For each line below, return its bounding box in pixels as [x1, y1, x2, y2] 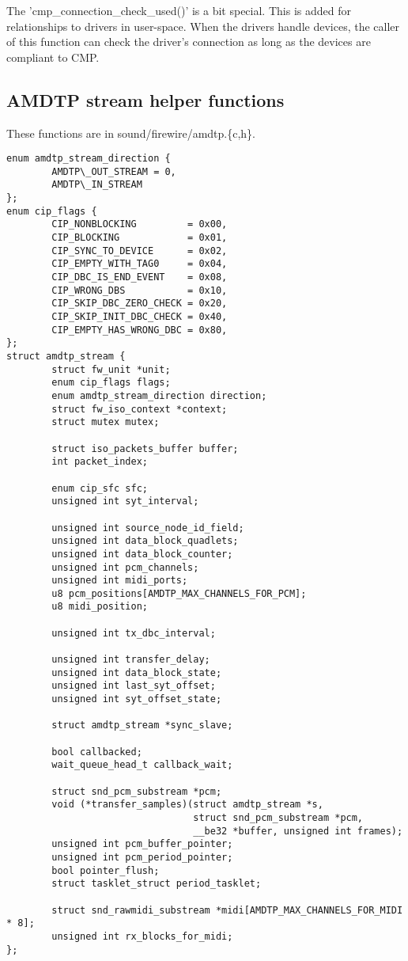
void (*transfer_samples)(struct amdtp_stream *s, [51, 799, 323, 811]
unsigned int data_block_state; [51, 667, 222, 678]
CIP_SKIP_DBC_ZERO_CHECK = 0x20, [51, 298, 228, 310]
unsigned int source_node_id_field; [51, 522, 244, 534]
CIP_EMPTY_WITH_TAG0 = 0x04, [51, 258, 228, 270]
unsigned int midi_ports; [51, 575, 188, 587]
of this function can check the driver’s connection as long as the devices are [6, 33, 371, 50]
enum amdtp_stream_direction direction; [51, 389, 267, 401]
